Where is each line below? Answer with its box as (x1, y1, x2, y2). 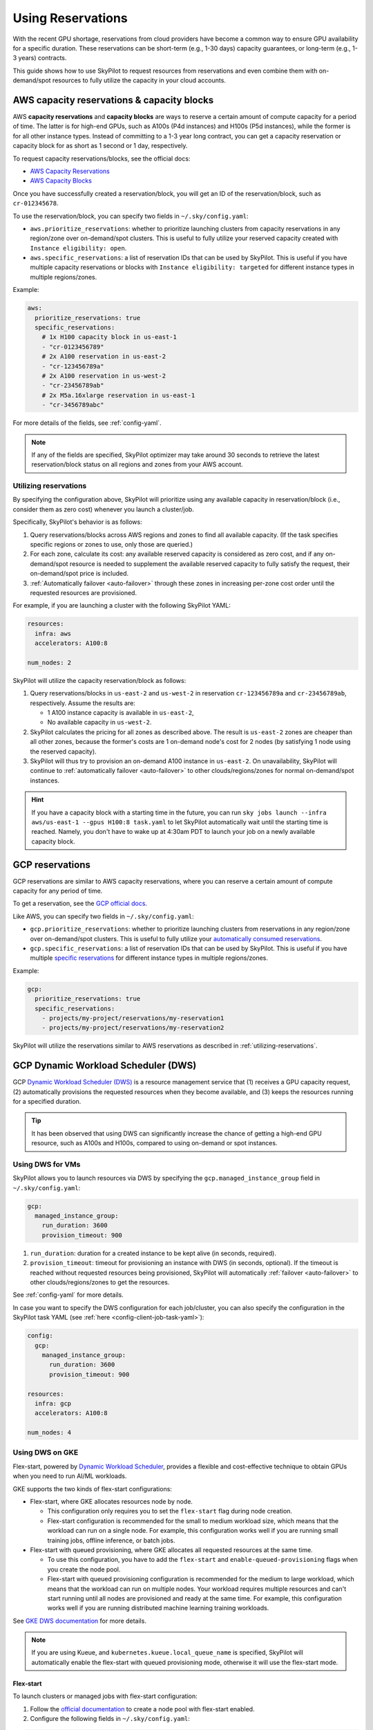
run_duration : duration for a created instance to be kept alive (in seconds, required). (30, 1249, 276, 1257)
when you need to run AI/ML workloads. (12, 1472, 127, 1480)
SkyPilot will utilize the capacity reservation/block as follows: (12, 676, 186, 684)
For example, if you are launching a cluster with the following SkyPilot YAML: (12, 601, 231, 610)
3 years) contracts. (12, 54, 67, 62)
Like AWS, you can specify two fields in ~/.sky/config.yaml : (12, 912, 195, 920)
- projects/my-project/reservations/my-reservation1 (41, 1014, 224, 1022)
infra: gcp (35, 1399, 72, 1408)
